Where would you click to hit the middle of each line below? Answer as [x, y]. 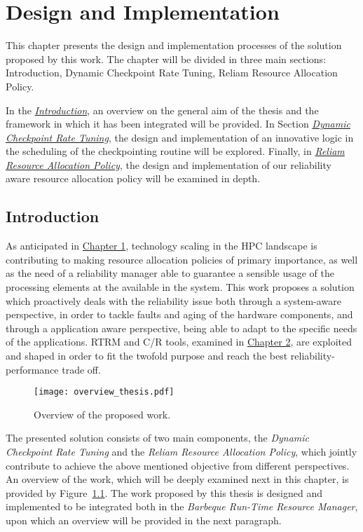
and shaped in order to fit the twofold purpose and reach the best [147, 356]
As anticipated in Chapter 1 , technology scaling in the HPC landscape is [162, 246]
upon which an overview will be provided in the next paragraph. [144, 520]
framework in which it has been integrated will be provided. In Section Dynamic [178, 124]
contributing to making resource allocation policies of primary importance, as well [182, 259]
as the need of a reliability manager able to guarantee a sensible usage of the [170, 273]
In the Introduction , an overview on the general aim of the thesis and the [162, 110]
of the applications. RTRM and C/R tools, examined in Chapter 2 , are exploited [179, 342]
